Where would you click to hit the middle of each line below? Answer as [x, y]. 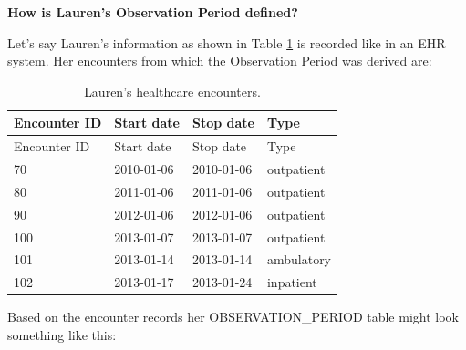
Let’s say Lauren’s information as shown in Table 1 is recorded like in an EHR [227, 42]
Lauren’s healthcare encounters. [172, 91]
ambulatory [299, 259]
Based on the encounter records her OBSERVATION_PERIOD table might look [233, 317]
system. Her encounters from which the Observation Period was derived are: [220, 61]
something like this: [62, 334]
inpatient [292, 282]
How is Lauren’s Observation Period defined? [153, 12]
